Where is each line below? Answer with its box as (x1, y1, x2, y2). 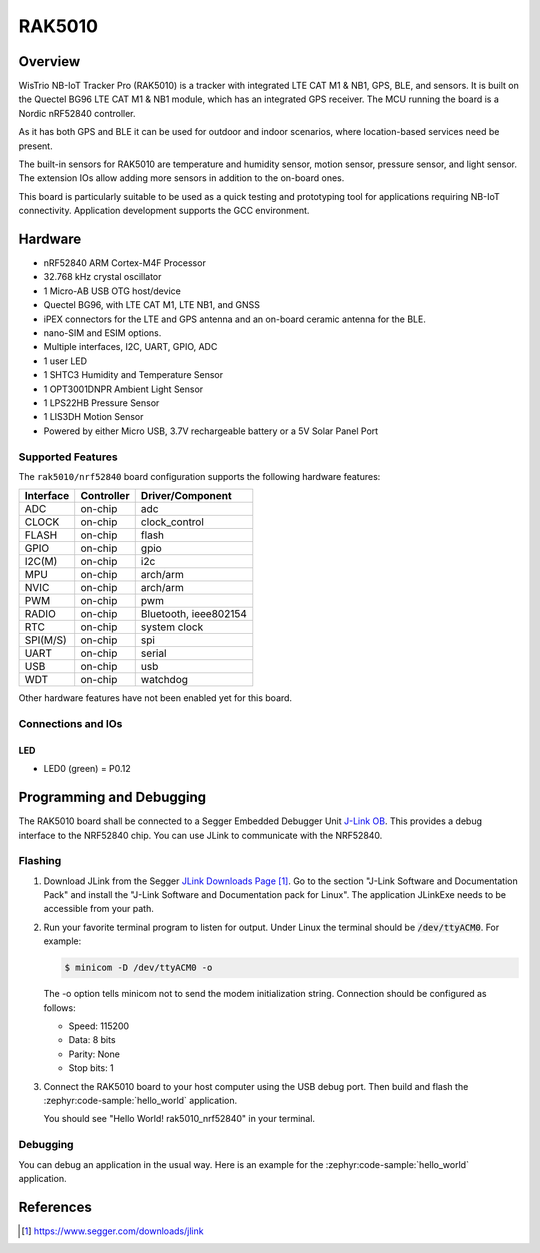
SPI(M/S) (24, 633, 67, 647)
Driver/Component (140, 489, 232, 503)
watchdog (140, 673, 189, 687)
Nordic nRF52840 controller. (18, 107, 136, 119)
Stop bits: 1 (68, 1062, 114, 1074)
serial (140, 646, 167, 660)
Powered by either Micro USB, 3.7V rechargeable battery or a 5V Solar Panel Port (43, 425, 379, 437)
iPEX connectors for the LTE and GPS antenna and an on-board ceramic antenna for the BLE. (43, 313, 427, 325)
